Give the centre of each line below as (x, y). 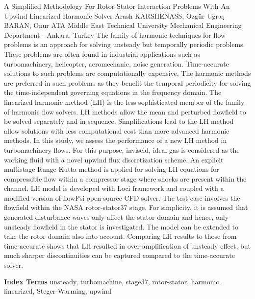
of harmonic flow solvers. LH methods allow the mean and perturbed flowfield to (125, 111)
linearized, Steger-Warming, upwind (58, 291)
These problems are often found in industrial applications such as (102, 54)
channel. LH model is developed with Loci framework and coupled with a (114, 188)
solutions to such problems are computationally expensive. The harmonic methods (127, 73)
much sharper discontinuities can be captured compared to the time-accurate (119, 255)
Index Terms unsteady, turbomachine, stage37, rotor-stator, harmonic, (113, 281)
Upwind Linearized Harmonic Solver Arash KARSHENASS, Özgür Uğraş (114, 15)
